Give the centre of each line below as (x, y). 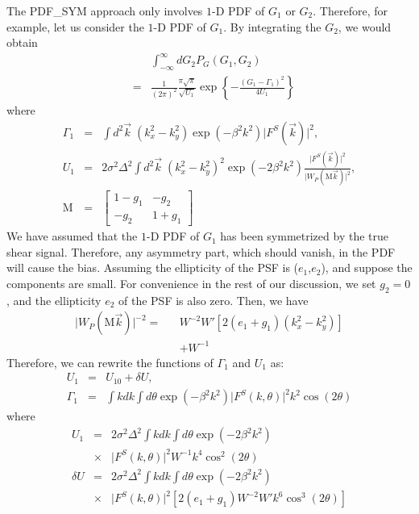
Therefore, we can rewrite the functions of (110, 362)
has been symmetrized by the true (304, 236)
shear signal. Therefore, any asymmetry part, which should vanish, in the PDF (201, 251)
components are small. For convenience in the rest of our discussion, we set (191, 283)
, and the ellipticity (54, 300)
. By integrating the (272, 26)
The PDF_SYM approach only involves (105, 10)
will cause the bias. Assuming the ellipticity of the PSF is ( (153, 267)
